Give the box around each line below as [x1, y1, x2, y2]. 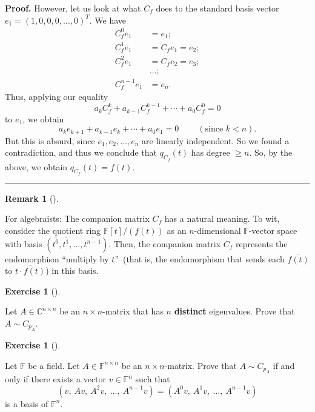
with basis [5, 237, 42, 250]
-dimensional [194, 224, 241, 236]
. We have [89, 13, 127, 26]
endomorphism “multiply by [5, 252, 109, 265]
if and [273, 359, 295, 371]
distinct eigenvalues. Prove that [174, 305, 295, 317]
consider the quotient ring [5, 224, 101, 236]
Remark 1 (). [5, 191, 59, 204]
